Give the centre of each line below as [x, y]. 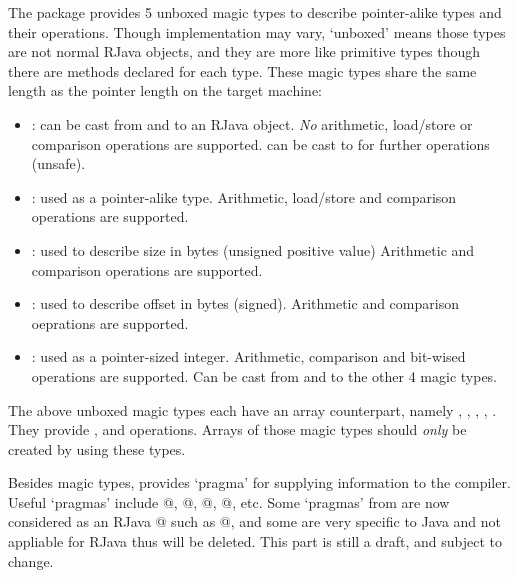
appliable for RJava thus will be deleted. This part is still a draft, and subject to [255, 541]
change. [31, 560]
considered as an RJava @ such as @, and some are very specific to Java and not [255, 521]
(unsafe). [58, 163]
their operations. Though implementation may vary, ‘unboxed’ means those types [257, 31]
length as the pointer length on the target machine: [165, 90]
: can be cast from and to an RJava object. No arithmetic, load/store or [252, 123]
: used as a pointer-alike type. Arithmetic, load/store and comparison [244, 196]
